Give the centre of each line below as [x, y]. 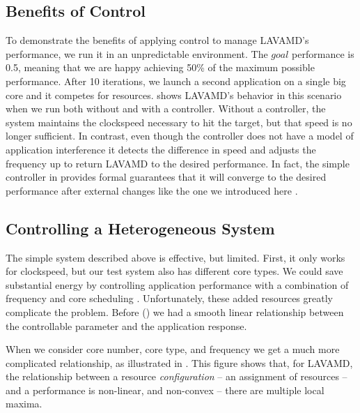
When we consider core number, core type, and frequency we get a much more [173, 349]
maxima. [24, 404]
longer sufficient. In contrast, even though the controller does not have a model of [180, 136]
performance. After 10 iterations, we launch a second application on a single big [176, 81]
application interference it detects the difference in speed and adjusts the [161, 149]
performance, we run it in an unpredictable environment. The [137, 53]
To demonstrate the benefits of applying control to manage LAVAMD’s [157, 40]
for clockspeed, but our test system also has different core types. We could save [174, 271]
